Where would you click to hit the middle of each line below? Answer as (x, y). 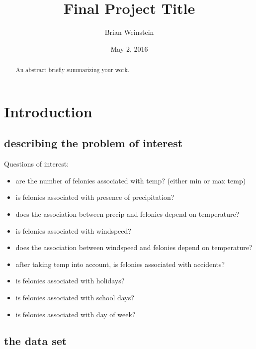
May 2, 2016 (129, 48)
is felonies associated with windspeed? (73, 230)
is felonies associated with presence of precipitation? (95, 197)
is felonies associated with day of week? (76, 314)
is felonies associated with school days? (75, 297)
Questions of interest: (37, 164)
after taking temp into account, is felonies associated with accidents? (120, 264)
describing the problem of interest (93, 143)
